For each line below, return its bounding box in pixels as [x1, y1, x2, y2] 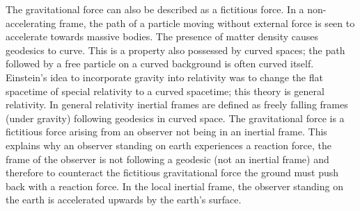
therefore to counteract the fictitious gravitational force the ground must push [6, 165, 339, 180]
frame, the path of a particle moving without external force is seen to [59, 15, 355, 30]
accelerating [6, 15, 56, 30]
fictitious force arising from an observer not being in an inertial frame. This [6, 124, 327, 139]
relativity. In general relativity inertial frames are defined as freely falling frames [6, 97, 348, 112]
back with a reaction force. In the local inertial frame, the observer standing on [6, 178, 343, 193]
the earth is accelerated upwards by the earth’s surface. [6, 192, 242, 207]
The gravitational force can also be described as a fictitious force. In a [6, 2, 304, 16]
